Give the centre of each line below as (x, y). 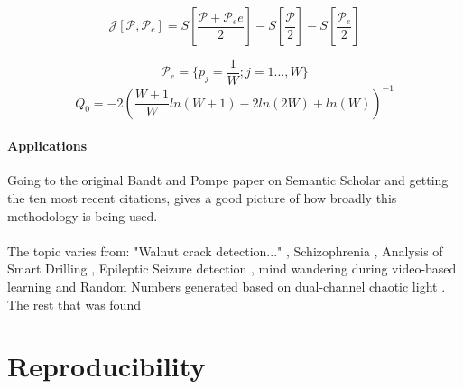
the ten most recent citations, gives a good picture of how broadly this (202, 197)
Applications (47, 146)
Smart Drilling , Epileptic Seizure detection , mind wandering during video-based (232, 269)
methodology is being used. (83, 215)
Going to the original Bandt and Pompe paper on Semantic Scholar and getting (228, 180)
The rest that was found (74, 304)
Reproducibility (106, 366)
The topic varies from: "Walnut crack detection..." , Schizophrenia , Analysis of (225, 250)
